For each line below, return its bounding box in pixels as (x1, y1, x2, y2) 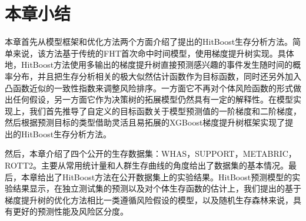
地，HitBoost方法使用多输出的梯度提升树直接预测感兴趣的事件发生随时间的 (5, 58, 293, 71)
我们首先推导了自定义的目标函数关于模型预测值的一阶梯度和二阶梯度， (29, 104, 301, 117)
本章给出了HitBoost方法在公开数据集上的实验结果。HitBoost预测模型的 (21, 170, 292, 183)
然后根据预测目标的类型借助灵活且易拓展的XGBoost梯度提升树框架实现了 (5, 116, 285, 128)
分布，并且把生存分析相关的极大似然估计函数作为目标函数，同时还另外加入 (12, 70, 301, 82)
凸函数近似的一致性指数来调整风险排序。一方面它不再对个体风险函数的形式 (5, 81, 293, 94)
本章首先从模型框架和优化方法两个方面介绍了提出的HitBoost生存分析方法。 (5, 35, 293, 48)
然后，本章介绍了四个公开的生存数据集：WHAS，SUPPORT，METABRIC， (5, 147, 297, 160)
